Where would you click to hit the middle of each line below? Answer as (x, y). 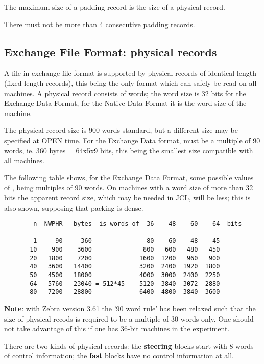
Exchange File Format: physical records (111, 51)
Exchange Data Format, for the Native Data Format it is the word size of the (125, 103)
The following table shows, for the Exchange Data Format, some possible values (129, 177)
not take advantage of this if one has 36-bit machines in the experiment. (117, 328)
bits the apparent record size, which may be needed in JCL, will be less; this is (127, 197)
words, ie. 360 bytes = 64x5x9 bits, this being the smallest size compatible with (129, 150)
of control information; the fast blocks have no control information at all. (119, 356)
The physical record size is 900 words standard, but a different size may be (121, 130)
